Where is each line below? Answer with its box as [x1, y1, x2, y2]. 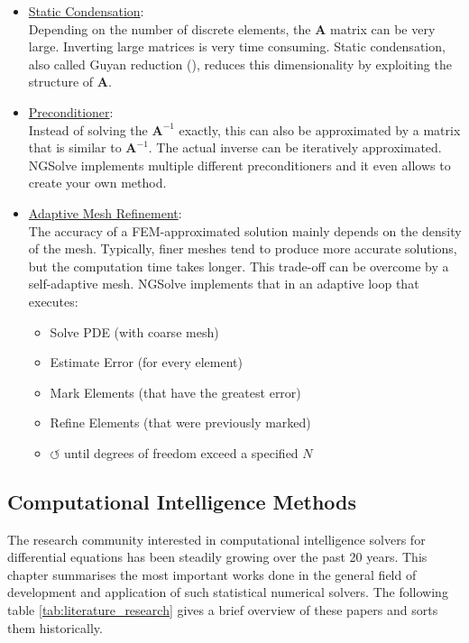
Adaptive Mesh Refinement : [28, 203, 182, 222]
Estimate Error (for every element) [50, 353, 243, 372]
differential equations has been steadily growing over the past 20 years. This [7, 547, 428, 566]
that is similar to [28, 138, 122, 157]
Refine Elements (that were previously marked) [50, 413, 311, 432]
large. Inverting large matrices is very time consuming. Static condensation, [28, 37, 446, 56]
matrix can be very [329, 19, 436, 38]
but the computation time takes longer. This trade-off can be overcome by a [28, 256, 449, 275]
